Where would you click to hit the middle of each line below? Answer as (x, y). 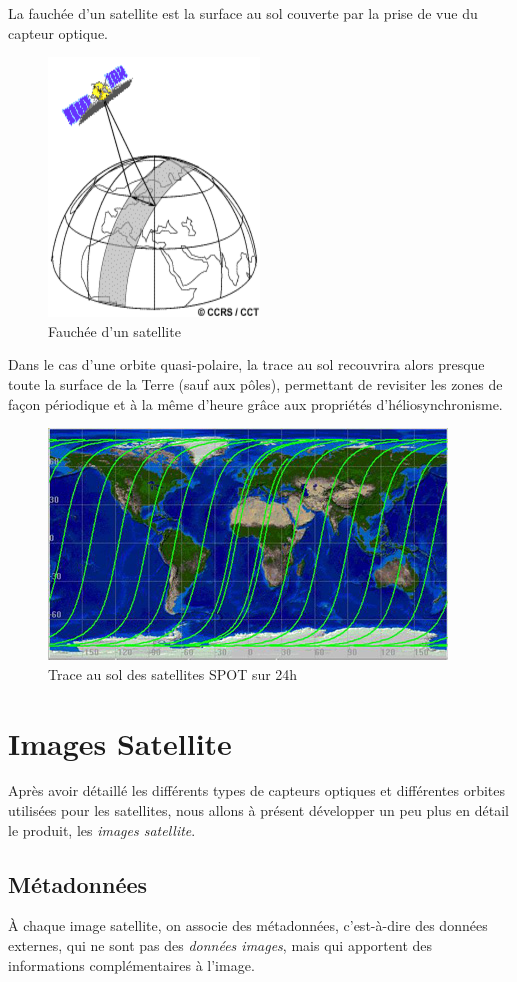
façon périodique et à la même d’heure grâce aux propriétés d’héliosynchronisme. (255, 403)
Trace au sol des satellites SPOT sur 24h (173, 673)
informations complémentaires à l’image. (131, 964)
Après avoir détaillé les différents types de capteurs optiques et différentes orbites (257, 790)
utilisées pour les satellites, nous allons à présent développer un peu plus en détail (258, 810)
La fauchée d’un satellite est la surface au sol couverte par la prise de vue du (243, 13)
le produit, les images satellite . (102, 829)
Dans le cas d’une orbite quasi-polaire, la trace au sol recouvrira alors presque (246, 364)
